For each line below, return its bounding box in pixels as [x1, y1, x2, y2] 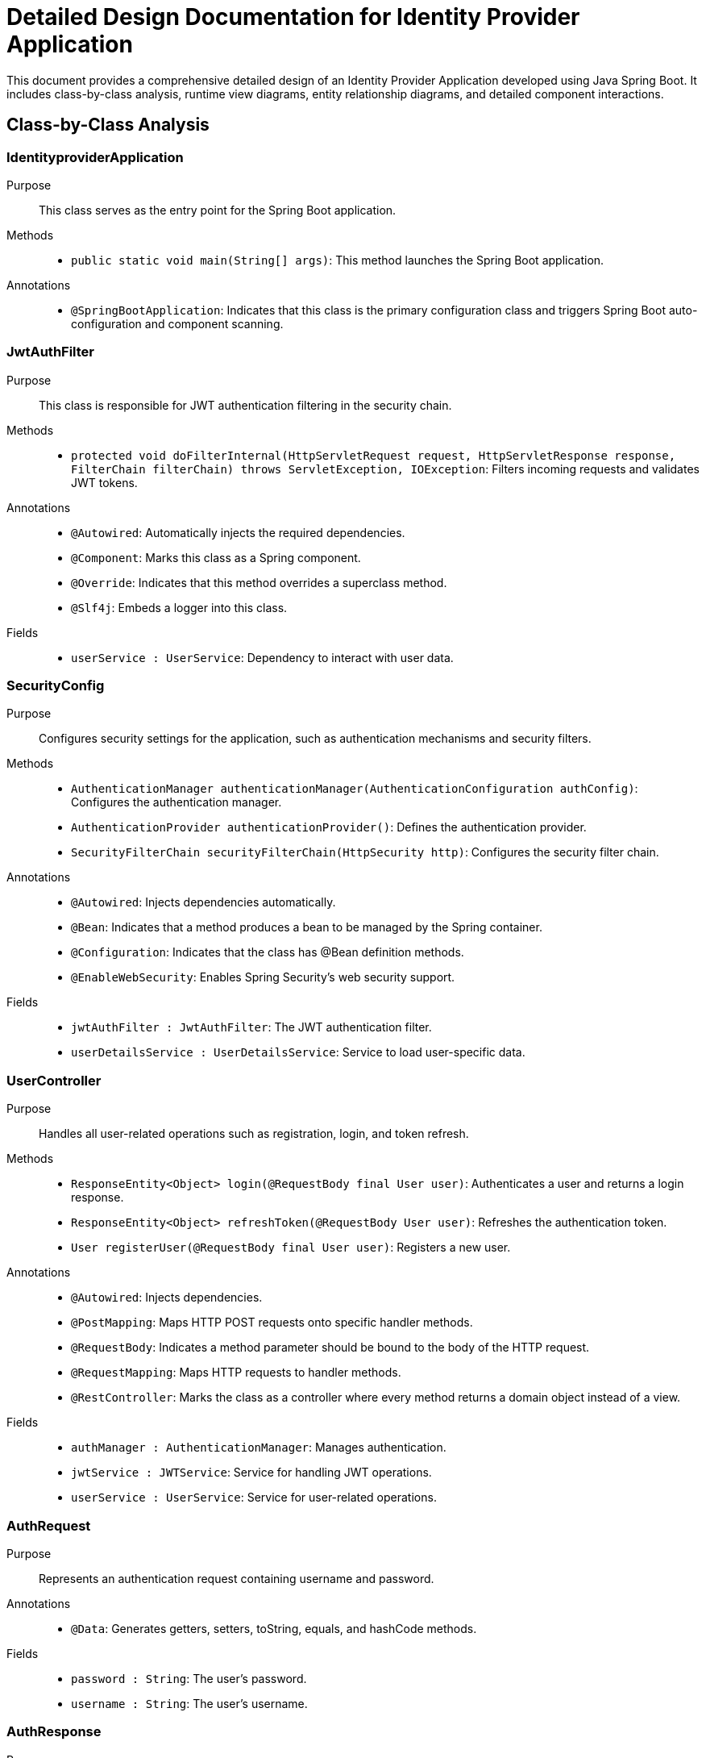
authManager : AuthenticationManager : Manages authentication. [71, 1440, 446, 1455]
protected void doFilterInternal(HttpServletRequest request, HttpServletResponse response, [71, 448, 676, 462]
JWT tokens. [71, 475, 138, 489]
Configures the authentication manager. [71, 795, 282, 810]
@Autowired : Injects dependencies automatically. [71, 895, 336, 910]
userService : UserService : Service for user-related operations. [71, 1490, 437, 1505]
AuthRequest [6, 1517, 91, 1534]
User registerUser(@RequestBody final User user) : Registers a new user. [71, 1240, 511, 1255]
